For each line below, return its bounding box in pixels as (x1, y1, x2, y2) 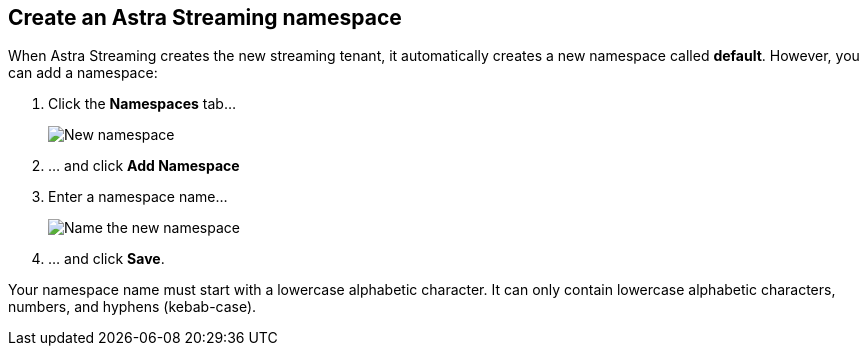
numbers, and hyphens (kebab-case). (8, 298, 257, 316)
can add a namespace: (8, 64, 158, 82)
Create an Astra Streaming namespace (8, 5, 402, 30)
